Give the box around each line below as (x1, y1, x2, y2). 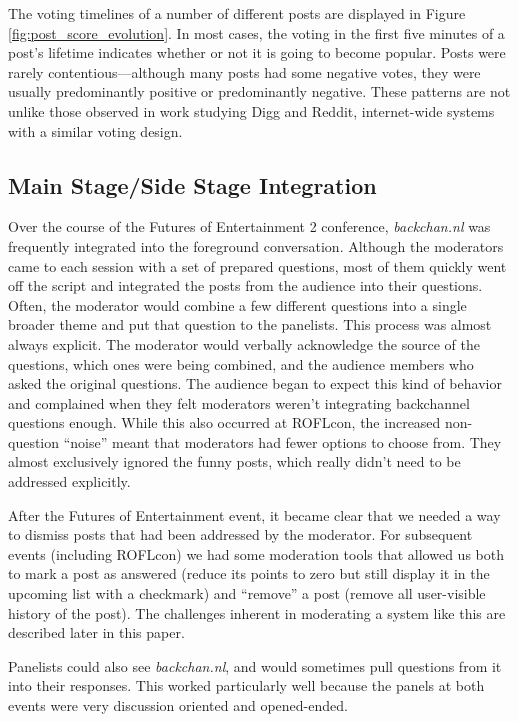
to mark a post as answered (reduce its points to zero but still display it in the (8, 563, 490, 584)
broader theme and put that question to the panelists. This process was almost (8, 314, 492, 335)
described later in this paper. (8, 622, 185, 643)
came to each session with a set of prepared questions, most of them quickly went (8, 255, 507, 276)
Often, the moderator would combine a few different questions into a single (8, 294, 467, 315)
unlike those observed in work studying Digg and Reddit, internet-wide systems (8, 100, 495, 121)
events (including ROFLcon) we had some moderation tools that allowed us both (8, 543, 504, 564)
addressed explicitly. (8, 471, 131, 492)
